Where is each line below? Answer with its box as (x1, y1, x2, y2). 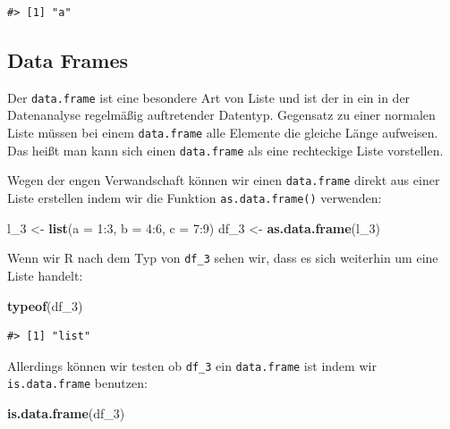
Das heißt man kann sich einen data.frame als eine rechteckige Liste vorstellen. (7, 140, 444, 159)
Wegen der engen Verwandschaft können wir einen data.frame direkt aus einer (7, 171, 440, 189)
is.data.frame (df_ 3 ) (7, 404, 125, 423)
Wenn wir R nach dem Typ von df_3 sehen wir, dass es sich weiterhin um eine (7, 248, 438, 267)
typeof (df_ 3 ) (7, 296, 83, 315)
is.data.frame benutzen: (7, 374, 148, 392)
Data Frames (7, 46, 129, 73)
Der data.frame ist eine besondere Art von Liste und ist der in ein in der (7, 88, 411, 106)
